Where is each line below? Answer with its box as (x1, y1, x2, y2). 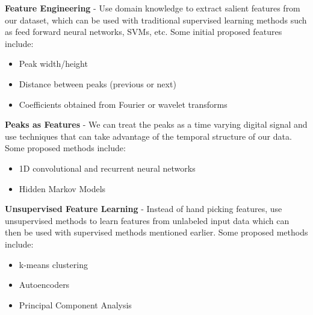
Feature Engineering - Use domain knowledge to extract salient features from (5, 2, 300, 14)
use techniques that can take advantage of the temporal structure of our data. (5, 129, 292, 142)
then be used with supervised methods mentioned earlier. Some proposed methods (5, 226, 308, 239)
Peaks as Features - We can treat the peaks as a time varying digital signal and (5, 118, 308, 131)
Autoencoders (19, 278, 70, 291)
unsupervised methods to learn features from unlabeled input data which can (5, 214, 290, 226)
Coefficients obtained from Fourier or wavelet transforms (19, 98, 228, 110)
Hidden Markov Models (19, 182, 106, 195)
